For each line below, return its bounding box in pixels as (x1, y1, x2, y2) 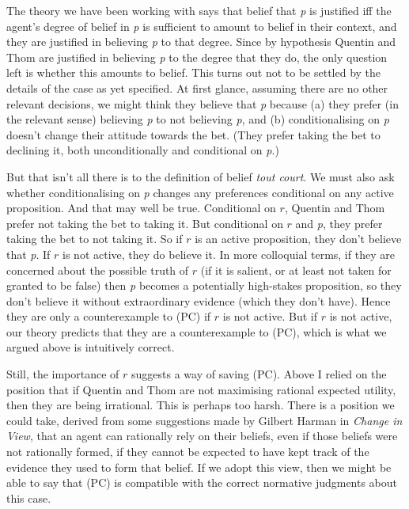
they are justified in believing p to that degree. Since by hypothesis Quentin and (6, 33, 396, 50)
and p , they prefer (295, 215, 383, 231)
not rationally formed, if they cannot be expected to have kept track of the (6, 443, 369, 460)
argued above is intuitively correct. (6, 339, 175, 355)
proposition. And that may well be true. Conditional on (6, 199, 276, 216)
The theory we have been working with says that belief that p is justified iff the (6, 2, 392, 18)
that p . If (6, 245, 51, 262)
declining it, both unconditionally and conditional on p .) (6, 142, 279, 158)
